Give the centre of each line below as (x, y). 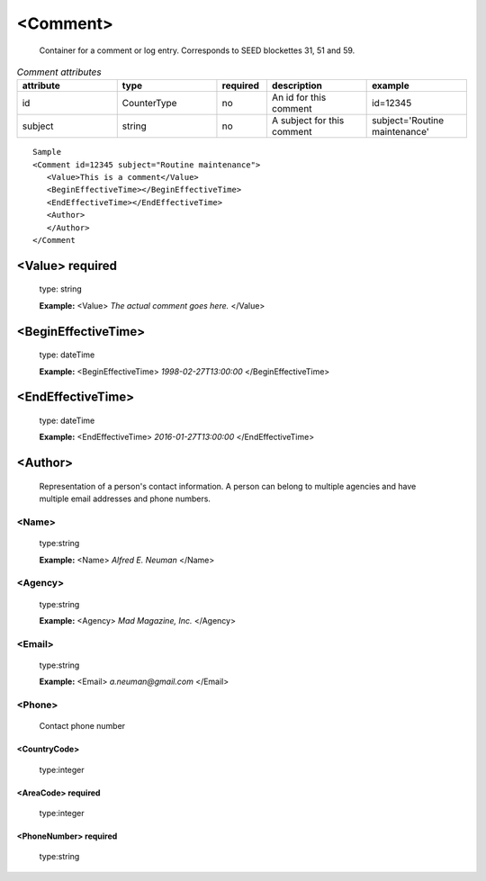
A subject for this (308, 121)
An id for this (299, 97)
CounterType (149, 103)
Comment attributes (59, 72)
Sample (47, 152)
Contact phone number (82, 726)
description (297, 85)
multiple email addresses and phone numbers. (125, 499)
